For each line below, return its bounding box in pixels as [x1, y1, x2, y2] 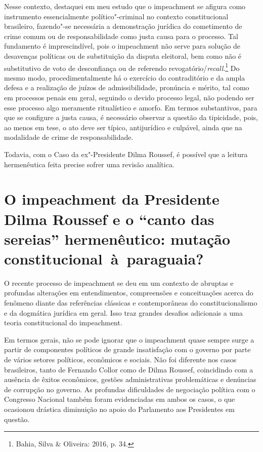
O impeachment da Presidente [4, 189, 220, 209]
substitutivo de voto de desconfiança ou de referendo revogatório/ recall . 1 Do [4, 61, 240, 73]
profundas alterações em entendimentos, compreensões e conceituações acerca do [4, 287, 253, 298]
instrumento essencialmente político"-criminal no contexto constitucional [4, 11, 229, 21]
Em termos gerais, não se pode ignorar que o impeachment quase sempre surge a [4, 334, 254, 345]
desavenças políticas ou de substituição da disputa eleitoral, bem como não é [4, 50, 242, 61]
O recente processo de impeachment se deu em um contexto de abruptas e [4, 277, 234, 288]
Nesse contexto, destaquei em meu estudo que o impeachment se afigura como [4, 1, 246, 11]
